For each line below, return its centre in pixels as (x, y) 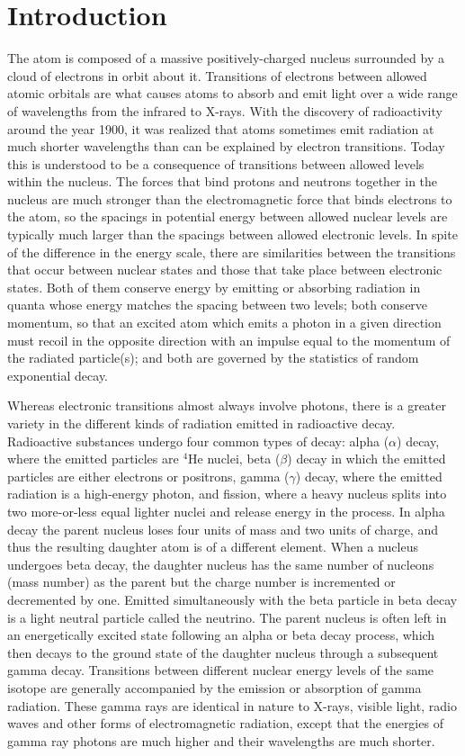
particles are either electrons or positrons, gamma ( (148, 476)
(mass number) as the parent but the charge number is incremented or (201, 582)
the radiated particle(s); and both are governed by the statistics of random (213, 358)
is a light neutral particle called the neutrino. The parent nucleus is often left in (227, 617)
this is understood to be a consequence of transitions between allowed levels (216, 163)
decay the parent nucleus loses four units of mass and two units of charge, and (223, 529)
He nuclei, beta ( (234, 459)
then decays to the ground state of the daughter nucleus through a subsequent (223, 652)
